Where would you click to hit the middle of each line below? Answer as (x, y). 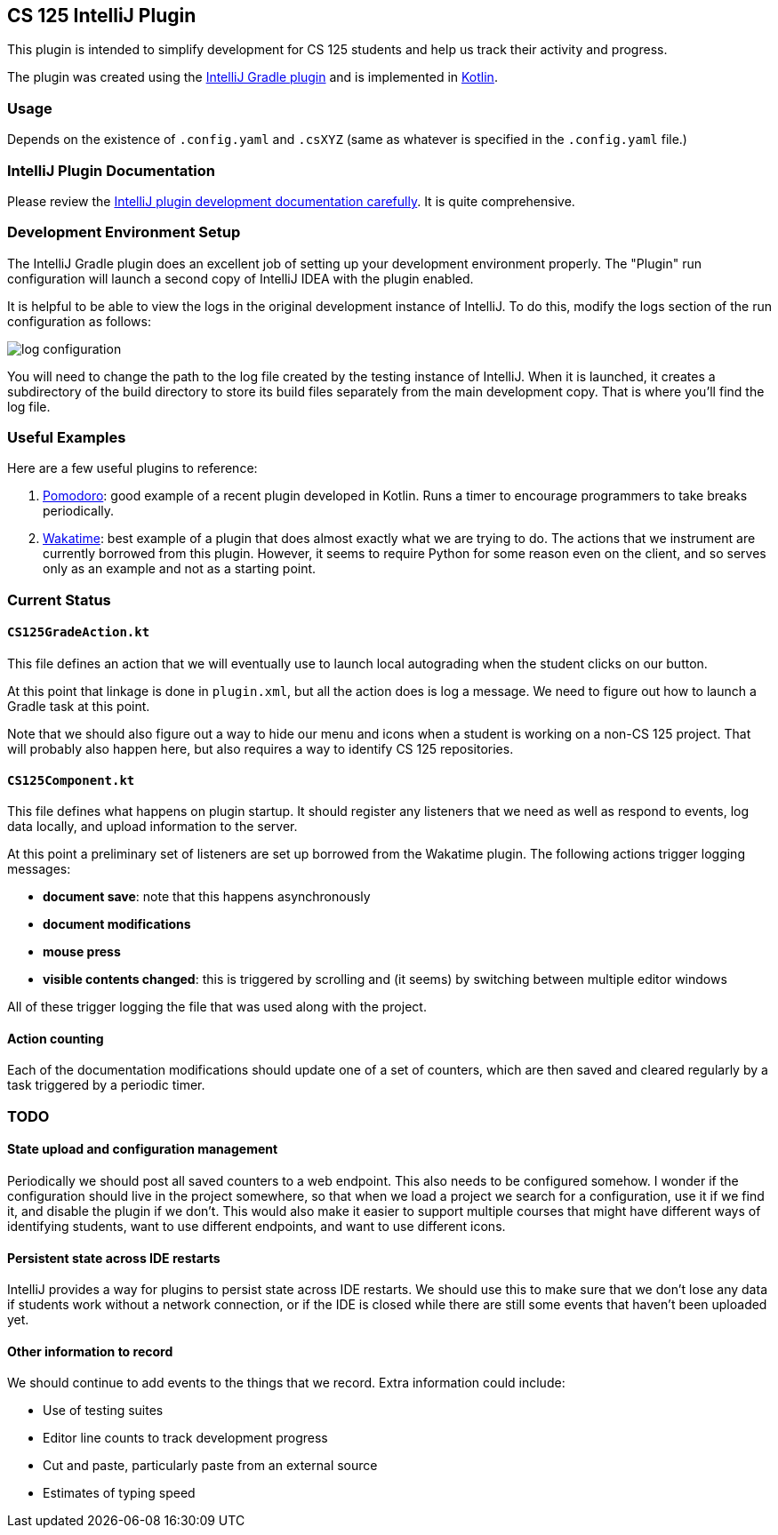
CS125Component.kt (71, 780)
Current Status (59, 600)
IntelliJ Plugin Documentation (111, 170)
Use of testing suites (103, 1411)
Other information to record (90, 1351)
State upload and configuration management (143, 1149)
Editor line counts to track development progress (185, 1438)
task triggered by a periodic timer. (106, 1085)
